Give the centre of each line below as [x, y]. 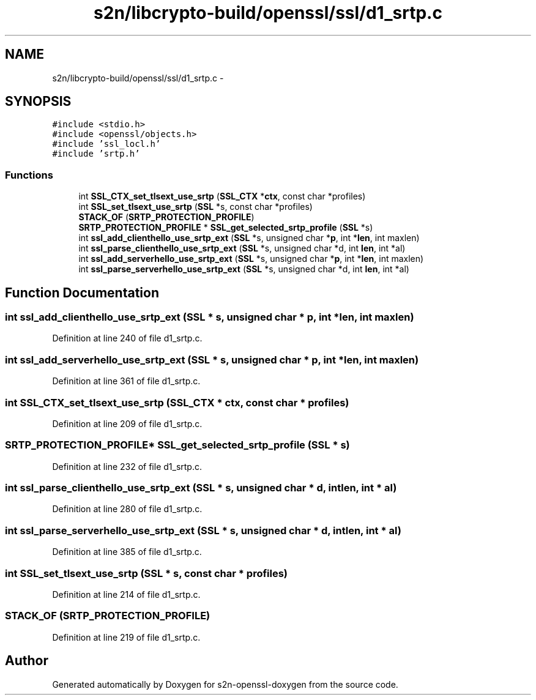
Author [27, 661]
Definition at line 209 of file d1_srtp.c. [127, 423]
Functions [29, 175]
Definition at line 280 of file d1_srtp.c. [127, 509]
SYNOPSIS [38, 102]
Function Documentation [82, 292]
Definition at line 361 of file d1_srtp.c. [126, 381]
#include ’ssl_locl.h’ [106, 144]
